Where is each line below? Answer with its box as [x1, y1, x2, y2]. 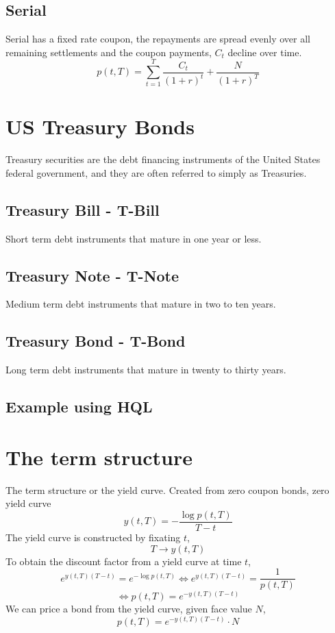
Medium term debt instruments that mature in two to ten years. [5, 297, 276, 311]
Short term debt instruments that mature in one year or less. [5, 231, 262, 245]
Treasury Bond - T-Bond [5, 330, 186, 351]
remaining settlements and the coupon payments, [5, 45, 212, 59]
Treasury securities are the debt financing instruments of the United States [5, 152, 321, 166]
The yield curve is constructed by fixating [5, 530, 181, 544]
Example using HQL [5, 396, 153, 417]
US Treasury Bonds [5, 112, 195, 140]
